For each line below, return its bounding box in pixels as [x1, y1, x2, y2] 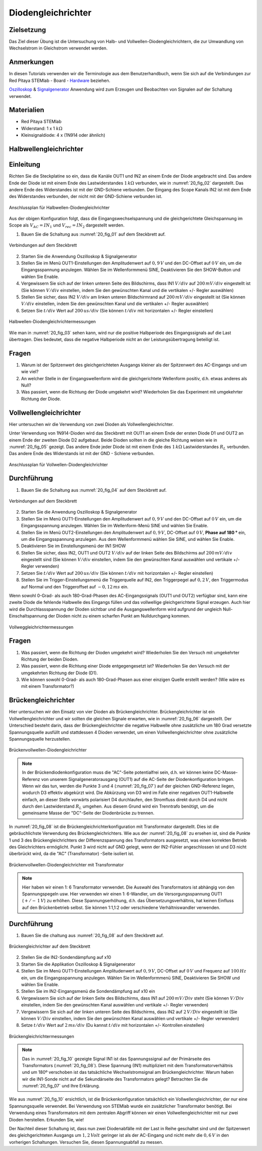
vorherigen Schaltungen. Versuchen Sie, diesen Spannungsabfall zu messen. [9, 1139, 164, 1145]
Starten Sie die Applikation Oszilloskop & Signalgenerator [21, 961, 135, 967]
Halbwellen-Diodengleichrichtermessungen [9, 319, 96, 324]
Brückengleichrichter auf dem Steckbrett [9, 943, 91, 949]
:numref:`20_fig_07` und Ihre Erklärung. [22, 1083, 100, 1089]
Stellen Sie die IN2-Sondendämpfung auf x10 [21, 955, 112, 960]
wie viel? [21, 369, 39, 374]
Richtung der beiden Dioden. [21, 656, 79, 662]
